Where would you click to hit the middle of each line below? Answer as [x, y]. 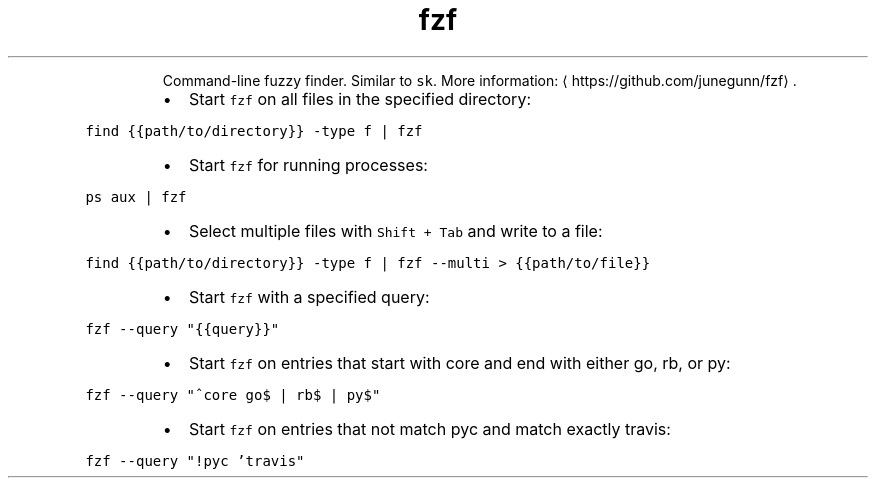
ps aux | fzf [136, 196]
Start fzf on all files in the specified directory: [359, 98]
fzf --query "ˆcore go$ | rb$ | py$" [233, 394]
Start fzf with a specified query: [309, 296]
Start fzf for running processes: [308, 164]
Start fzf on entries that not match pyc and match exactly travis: [429, 428]
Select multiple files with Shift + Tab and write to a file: [395, 230]
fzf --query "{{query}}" [182, 328]
